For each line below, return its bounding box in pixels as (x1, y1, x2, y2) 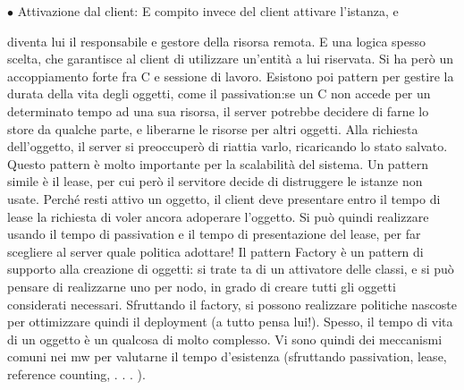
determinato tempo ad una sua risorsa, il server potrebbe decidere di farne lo (7, 101, 429, 120)
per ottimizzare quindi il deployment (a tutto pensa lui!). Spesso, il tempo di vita (7, 312, 453, 331)
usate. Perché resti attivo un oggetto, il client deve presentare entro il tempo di (7, 189, 441, 208)
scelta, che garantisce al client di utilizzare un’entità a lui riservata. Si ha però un (7, 49, 453, 68)
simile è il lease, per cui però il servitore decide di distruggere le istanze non (7, 172, 423, 191)
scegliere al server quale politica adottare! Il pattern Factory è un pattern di (7, 242, 424, 260)
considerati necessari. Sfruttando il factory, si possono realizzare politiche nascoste (7, 294, 457, 313)
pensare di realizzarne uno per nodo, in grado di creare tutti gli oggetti (7, 276, 396, 295)
